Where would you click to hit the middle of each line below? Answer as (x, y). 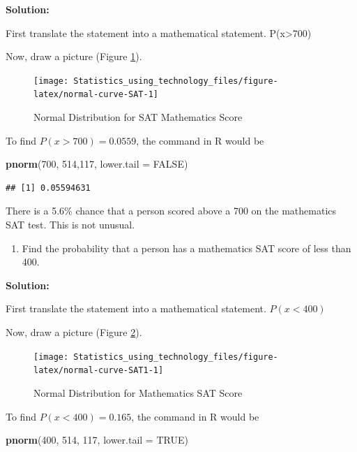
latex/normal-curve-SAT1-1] (99, 371)
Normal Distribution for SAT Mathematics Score (138, 117)
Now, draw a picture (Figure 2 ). (74, 332)
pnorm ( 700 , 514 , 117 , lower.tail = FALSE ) (97, 164)
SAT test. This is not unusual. (70, 225)
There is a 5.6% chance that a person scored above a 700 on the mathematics (171, 211)
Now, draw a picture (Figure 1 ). (74, 56)
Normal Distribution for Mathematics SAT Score (138, 392)
